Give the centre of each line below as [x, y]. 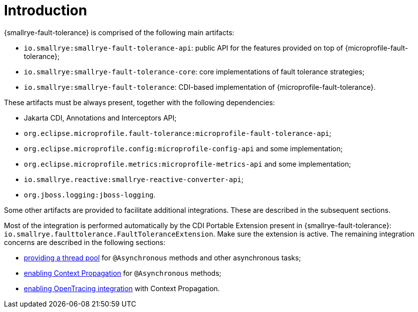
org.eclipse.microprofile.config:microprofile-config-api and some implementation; [183, 148]
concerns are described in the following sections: [85, 242]
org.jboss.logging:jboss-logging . [90, 194]
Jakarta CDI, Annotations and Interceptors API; [100, 118]
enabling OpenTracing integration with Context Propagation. [122, 288]
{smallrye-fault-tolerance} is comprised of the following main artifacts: [119, 32]
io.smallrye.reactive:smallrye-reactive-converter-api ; [134, 179]
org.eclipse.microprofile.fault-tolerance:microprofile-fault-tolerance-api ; [178, 133]
